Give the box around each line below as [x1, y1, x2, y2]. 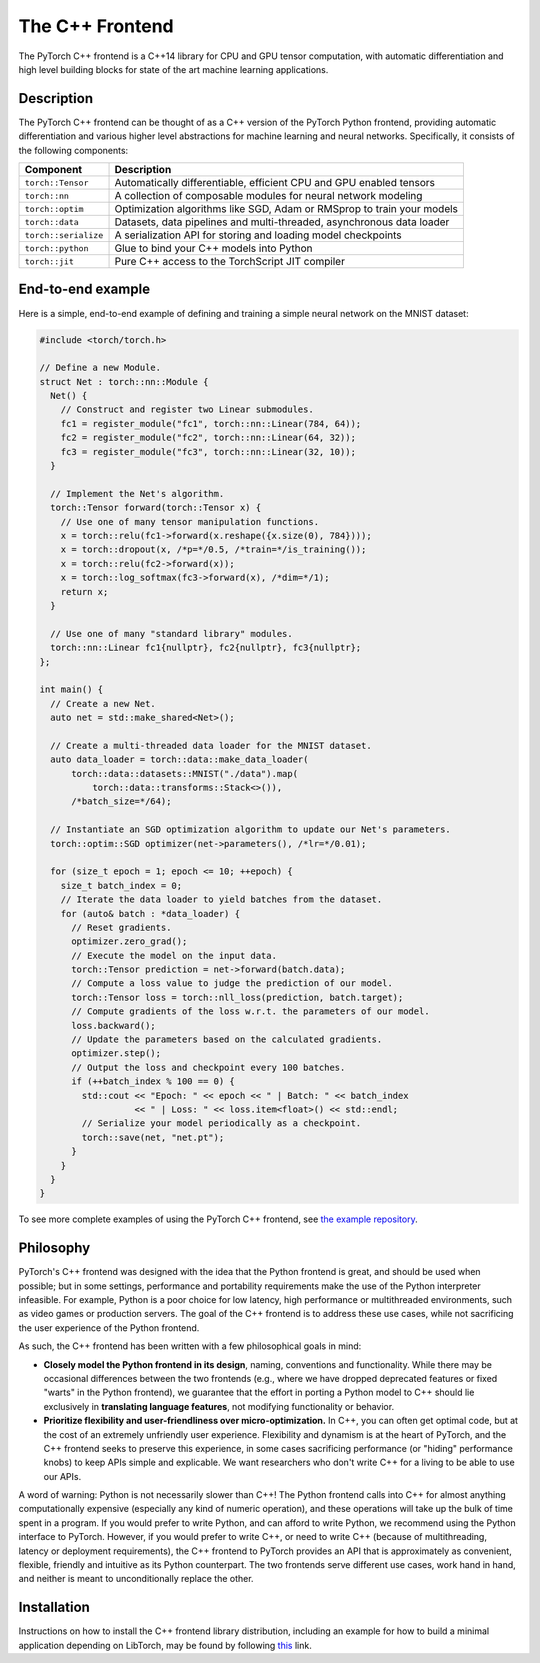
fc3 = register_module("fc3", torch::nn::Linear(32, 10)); [60, 446, 357, 457]
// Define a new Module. [39, 362, 162, 374]
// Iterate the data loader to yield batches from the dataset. [60, 894, 383, 905]
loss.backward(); [71, 1020, 157, 1031]
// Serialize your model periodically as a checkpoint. [81, 1118, 362, 1129]
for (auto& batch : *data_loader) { [60, 908, 240, 919]
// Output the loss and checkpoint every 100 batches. [71, 1061, 346, 1073]
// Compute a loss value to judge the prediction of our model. [71, 978, 394, 989]
